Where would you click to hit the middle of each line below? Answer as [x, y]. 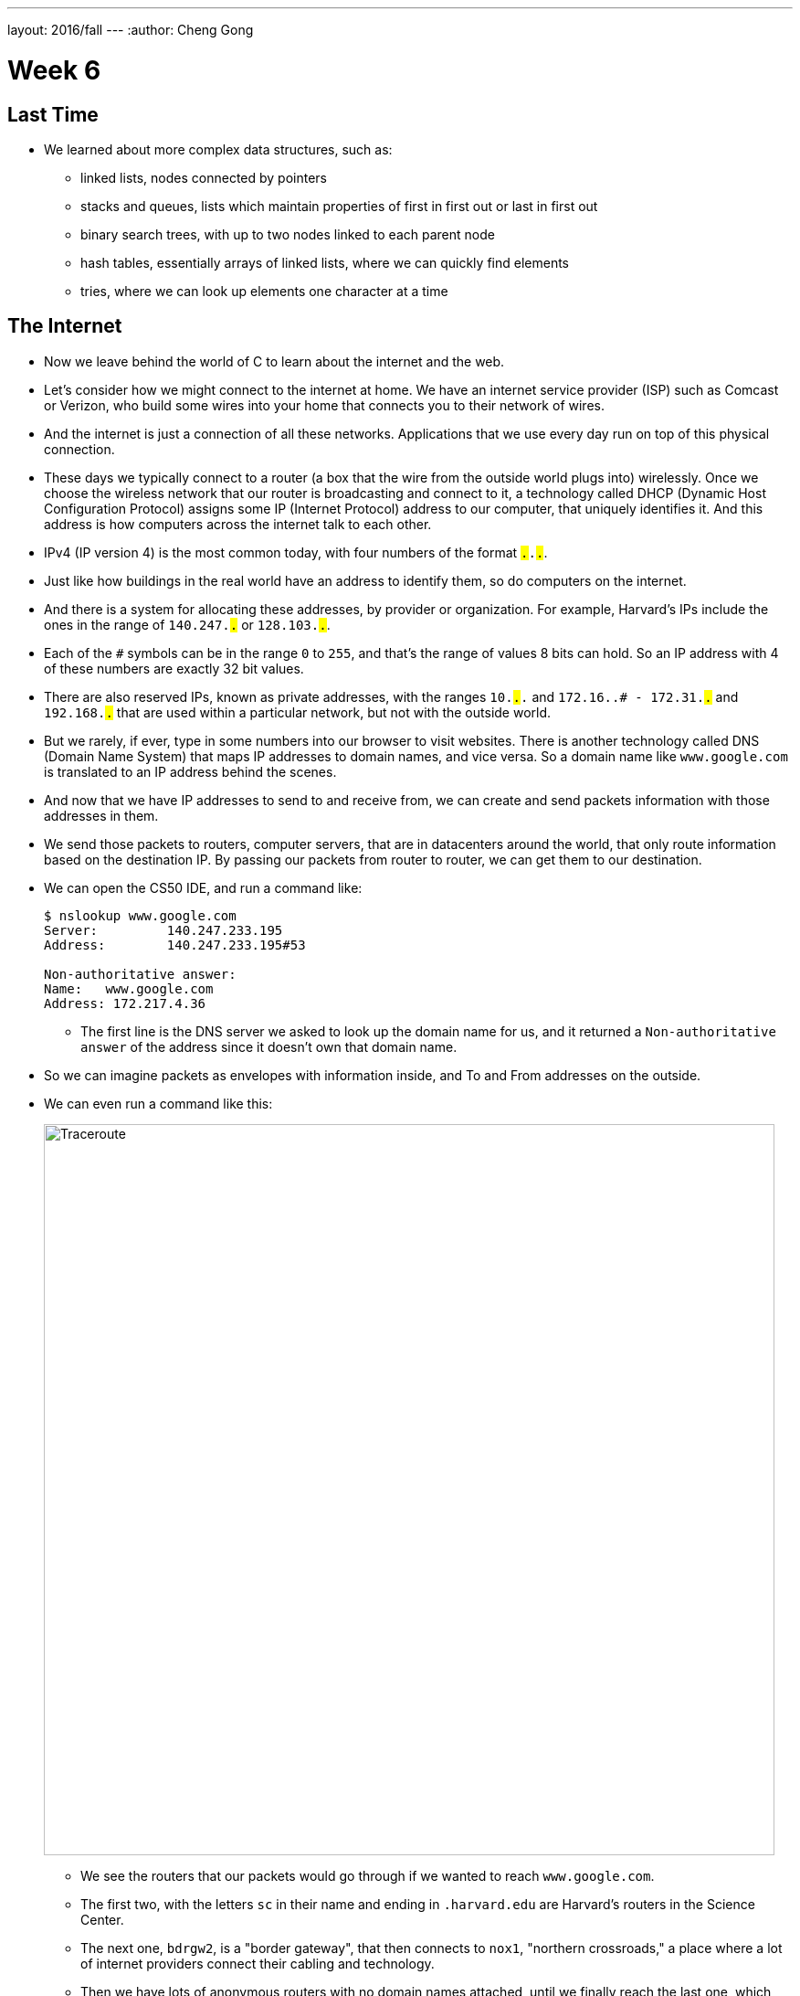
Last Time [53, 114]
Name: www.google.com [129, 988]
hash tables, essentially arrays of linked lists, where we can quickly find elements [325, 262]
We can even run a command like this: [158, 1103]
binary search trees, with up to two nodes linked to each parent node [288, 234]
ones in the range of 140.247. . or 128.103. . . [187, 624]
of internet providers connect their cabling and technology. [258, 1963]
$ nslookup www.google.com [140, 915]
